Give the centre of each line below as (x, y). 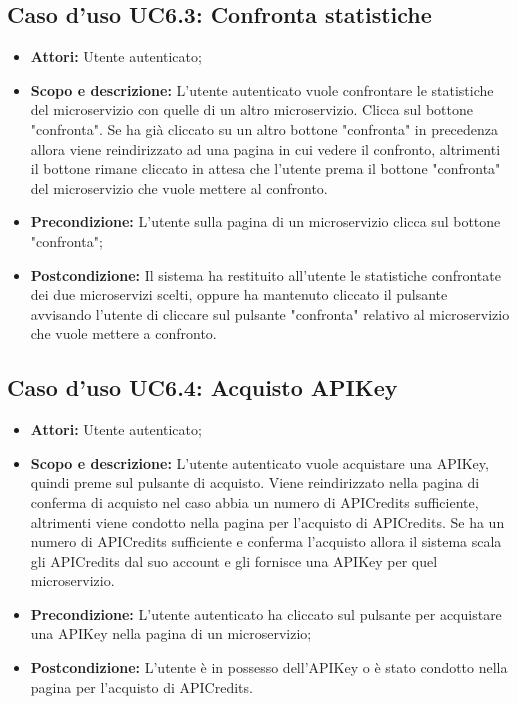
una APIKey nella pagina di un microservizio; (171, 633)
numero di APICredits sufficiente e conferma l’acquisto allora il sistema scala (266, 541)
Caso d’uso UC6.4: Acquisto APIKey (202, 387)
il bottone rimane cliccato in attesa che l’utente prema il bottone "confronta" (265, 168)
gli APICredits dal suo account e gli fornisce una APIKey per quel (234, 560)
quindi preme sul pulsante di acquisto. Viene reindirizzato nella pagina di (255, 482)
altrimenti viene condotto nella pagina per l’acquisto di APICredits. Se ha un (267, 521)
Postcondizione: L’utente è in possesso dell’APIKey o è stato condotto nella (269, 667)
